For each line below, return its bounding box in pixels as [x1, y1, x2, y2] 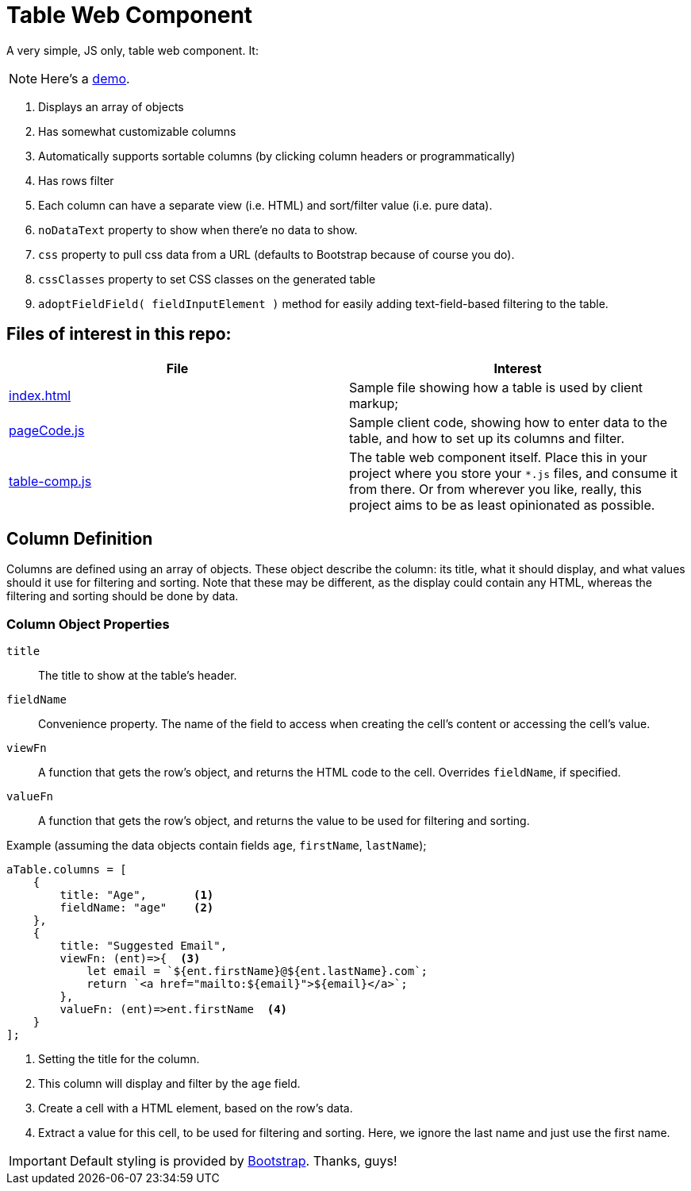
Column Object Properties [6, 615, 170, 632]
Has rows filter [38, 173, 114, 187]
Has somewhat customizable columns [38, 124, 236, 138]
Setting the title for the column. [38, 1052, 200, 1066]
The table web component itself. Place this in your [349, 449, 647, 465]
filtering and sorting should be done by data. [6, 589, 239, 603]
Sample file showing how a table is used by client [349, 379, 643, 395]
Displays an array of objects [38, 99, 184, 114]
